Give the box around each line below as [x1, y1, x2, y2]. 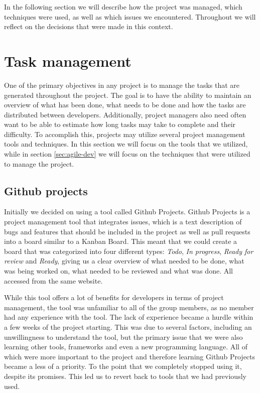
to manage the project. [4, 158, 74, 169]
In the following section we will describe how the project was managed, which [4, 2, 242, 12]
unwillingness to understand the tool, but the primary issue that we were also [4, 331, 243, 342]
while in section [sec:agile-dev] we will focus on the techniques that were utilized [4, 149, 250, 159]
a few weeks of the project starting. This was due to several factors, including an [4, 321, 252, 332]
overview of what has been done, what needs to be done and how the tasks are [4, 99, 246, 110]
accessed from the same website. [4, 275, 103, 286]
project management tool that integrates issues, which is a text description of [4, 216, 242, 227]
